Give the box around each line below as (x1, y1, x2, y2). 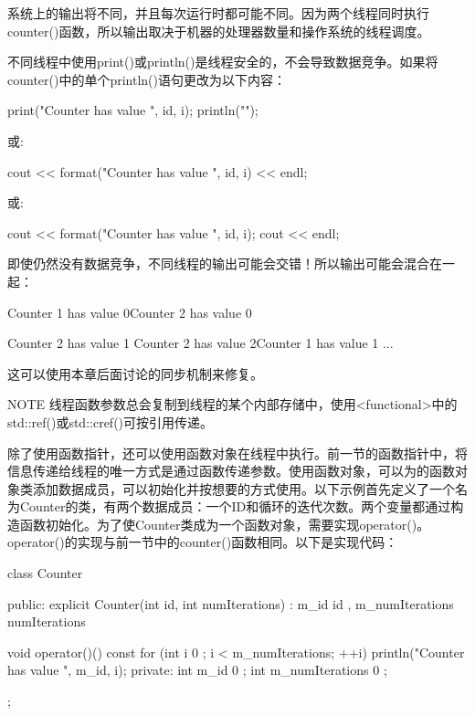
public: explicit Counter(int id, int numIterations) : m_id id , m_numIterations (7, 594, 454, 613)
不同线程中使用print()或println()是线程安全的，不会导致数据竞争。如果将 (7, 52, 438, 71)
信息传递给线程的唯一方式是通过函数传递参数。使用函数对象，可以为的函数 (7, 461, 455, 480)
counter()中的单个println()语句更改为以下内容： (7, 69, 287, 89)
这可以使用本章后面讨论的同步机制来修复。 (7, 363, 263, 383)
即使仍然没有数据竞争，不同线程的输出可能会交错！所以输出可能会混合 (7, 254, 429, 273)
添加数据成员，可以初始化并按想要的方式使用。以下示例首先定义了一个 (32, 479, 455, 498)
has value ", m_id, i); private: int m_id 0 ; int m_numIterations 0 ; (7, 660, 387, 679)
